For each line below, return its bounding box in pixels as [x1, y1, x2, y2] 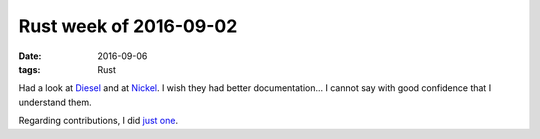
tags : [18, 63, 41, 75]
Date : [18, 50, 42, 62]
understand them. [18, 96, 92, 108]
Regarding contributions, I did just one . [18, 115, 179, 127]
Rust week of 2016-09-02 [18, 15, 238, 37]
